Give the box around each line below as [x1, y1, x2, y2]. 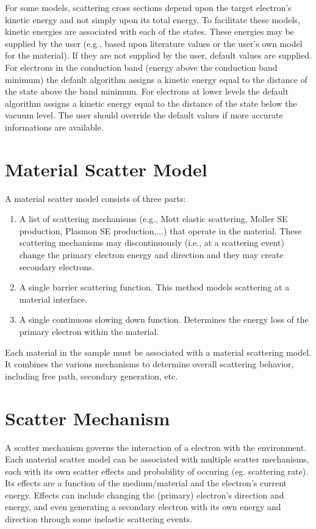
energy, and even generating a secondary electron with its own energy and [5, 500, 281, 513]
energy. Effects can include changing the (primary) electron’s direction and [5, 488, 284, 501]
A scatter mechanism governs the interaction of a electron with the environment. [5, 441, 307, 453]
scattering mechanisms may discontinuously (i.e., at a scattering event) [19, 236, 284, 249]
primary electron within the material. [19, 325, 159, 337]
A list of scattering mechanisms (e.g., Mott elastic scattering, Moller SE [19, 212, 288, 225]
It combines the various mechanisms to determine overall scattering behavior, [5, 358, 294, 370]
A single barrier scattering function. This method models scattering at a [19, 281, 290, 293]
